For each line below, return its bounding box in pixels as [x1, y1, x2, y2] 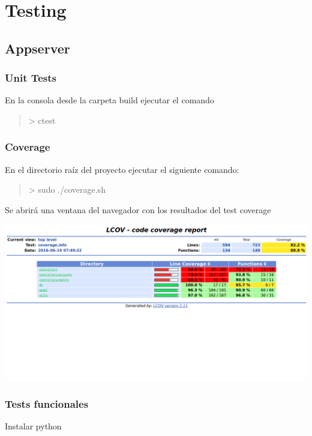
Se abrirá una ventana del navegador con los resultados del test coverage [5, 203, 271, 216]
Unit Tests [5, 70, 57, 85]
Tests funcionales [5, 396, 89, 411]
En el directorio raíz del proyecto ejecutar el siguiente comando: [5, 163, 239, 175]
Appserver [5, 38, 70, 57]
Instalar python [5, 420, 62, 432]
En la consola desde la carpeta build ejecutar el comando [5, 94, 214, 106]
